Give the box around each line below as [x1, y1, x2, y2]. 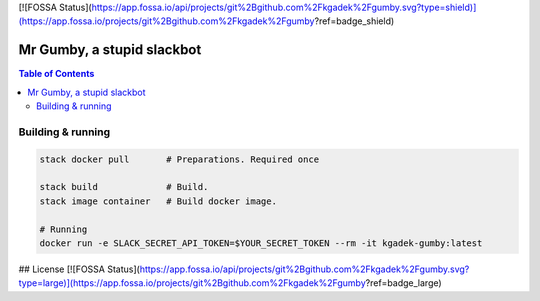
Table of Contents [18, 68, 95, 80]
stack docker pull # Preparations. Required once [39, 153, 320, 165]
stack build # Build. [39, 181, 209, 193]
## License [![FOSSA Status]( [18, 263, 140, 275]
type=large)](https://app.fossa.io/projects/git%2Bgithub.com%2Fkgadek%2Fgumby [18, 277, 367, 289]
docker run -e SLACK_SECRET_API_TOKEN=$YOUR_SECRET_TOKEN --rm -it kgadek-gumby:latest [39, 237, 483, 249]
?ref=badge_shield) [314, 15, 395, 27]
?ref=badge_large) [365, 277, 442, 289]
